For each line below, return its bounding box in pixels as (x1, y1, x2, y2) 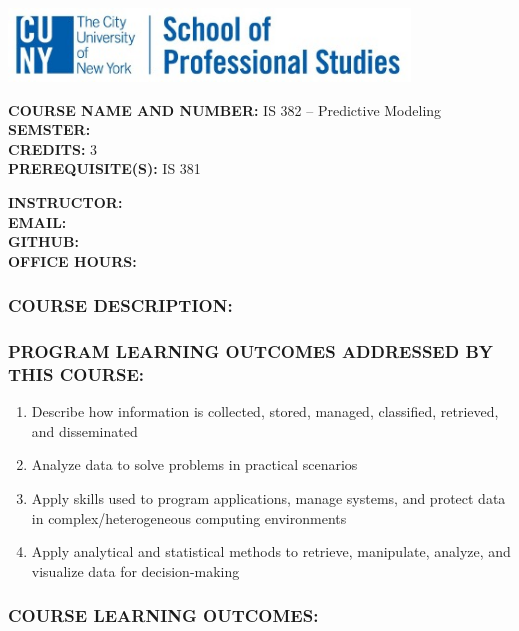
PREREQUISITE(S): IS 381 (8, 158, 201, 179)
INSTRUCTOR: (8, 191, 123, 212)
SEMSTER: (8, 119, 91, 140)
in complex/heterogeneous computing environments (31, 507, 347, 528)
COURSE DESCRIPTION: (8, 293, 233, 318)
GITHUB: (8, 231, 79, 252)
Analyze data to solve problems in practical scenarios (31, 454, 358, 475)
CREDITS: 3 (8, 138, 98, 159)
